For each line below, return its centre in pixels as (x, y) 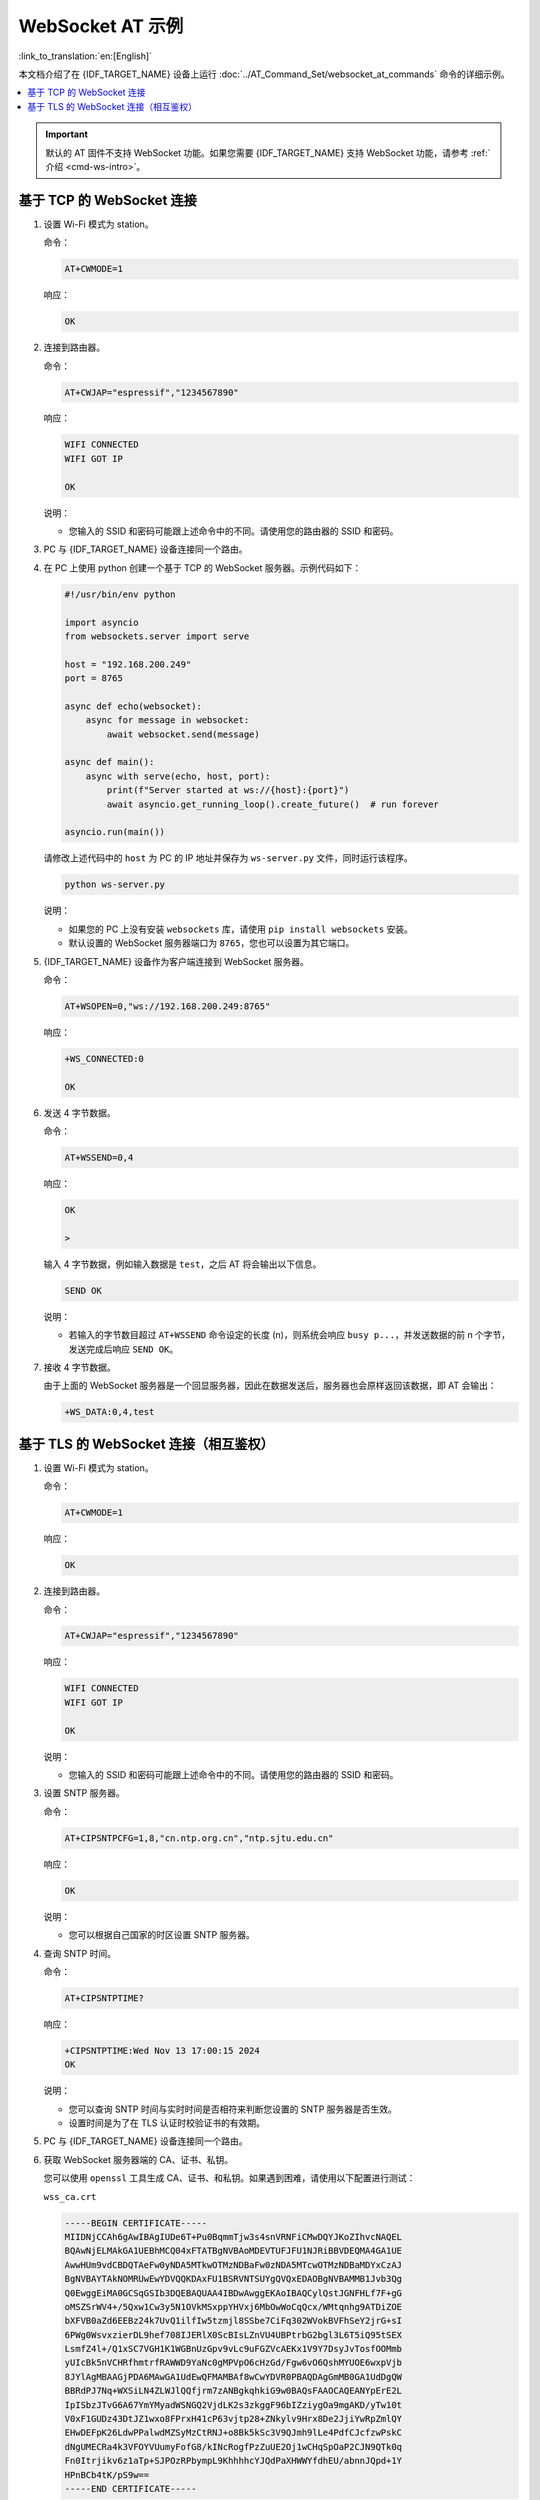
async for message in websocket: (167, 720)
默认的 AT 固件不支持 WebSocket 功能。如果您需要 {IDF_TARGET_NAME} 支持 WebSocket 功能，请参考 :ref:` (268, 152)
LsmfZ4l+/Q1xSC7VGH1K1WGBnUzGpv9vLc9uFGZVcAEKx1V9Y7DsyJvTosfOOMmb (233, 2349)
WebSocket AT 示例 (101, 26)
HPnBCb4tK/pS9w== (107, 2474)
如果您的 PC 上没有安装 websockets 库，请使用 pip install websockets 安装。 (241, 929)
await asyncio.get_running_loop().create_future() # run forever (273, 804)
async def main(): (109, 762)
